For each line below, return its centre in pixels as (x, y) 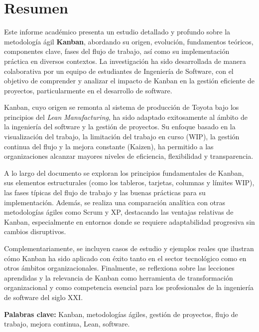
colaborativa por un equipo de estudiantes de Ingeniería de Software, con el (119, 71)
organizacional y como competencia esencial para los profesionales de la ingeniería (129, 287)
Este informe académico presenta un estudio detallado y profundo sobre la (117, 32)
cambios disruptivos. (35, 231)
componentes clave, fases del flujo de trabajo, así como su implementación (117, 51)
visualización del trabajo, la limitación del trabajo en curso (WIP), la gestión (122, 137)
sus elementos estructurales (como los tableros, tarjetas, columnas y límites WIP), (129, 182)
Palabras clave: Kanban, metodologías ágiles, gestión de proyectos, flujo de (121, 314)
